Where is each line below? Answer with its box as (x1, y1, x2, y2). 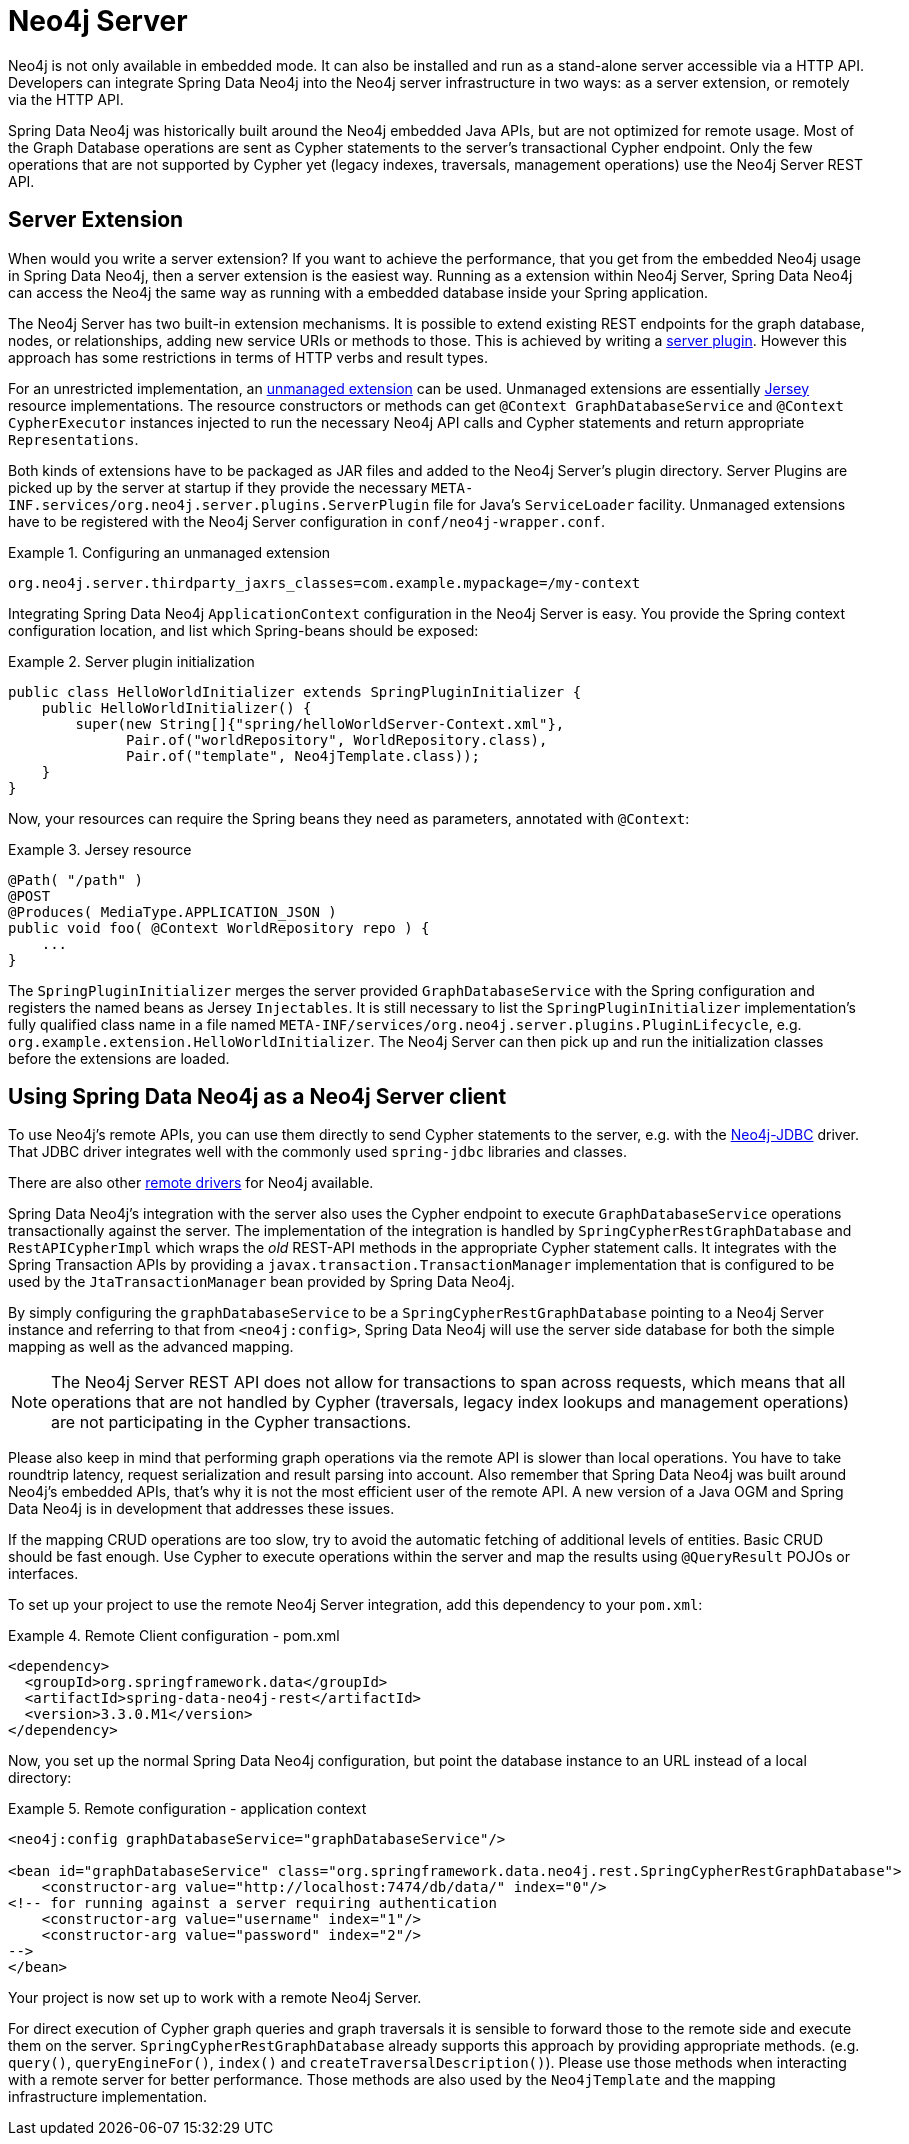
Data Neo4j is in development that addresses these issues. (8, 1500, 395, 1518)
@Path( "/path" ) (8, 871, 143, 888)
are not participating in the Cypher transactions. (51, 1412, 412, 1433)
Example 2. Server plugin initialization (8, 652, 255, 670)
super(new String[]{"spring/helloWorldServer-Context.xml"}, (75, 715, 565, 732)
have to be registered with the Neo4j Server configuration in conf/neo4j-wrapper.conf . (8, 512, 605, 530)
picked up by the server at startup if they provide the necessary (8, 478, 428, 496)
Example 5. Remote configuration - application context (8, 1800, 367, 1818)
